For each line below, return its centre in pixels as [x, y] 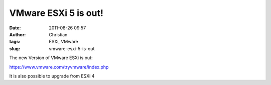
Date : [15, 28]
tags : [15, 42]
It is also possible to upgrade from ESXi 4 [52, 76]
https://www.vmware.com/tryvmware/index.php [59, 67]
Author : [18, 34]
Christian [58, 34]
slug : [15, 48]
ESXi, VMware [63, 42]
